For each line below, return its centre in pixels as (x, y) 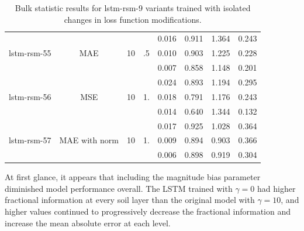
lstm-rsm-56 (30, 96)
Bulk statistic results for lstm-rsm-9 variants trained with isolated (133, 8)
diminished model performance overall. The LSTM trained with (119, 188)
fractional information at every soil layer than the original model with (130, 200)
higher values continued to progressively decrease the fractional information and (148, 211)
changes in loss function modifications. (133, 19)
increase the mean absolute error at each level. (88, 223)
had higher (276, 188)
